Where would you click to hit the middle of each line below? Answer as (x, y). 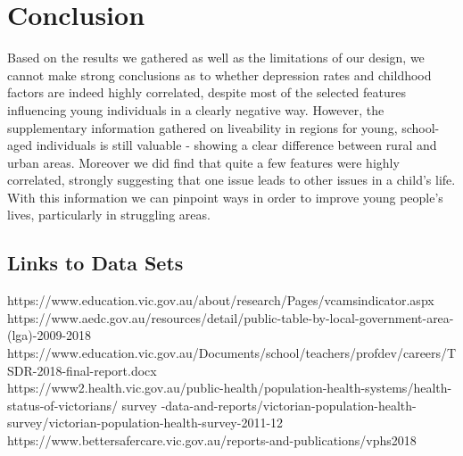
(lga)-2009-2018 (50, 335)
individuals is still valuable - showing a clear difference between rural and (236, 145)
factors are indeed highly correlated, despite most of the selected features (207, 92)
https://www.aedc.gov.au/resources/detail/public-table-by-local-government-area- (231, 317)
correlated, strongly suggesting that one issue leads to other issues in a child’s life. (231, 180)
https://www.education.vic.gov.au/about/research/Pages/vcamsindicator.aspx (221, 300)
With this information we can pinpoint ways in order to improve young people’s (225, 197)
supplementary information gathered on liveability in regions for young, (203, 127)
